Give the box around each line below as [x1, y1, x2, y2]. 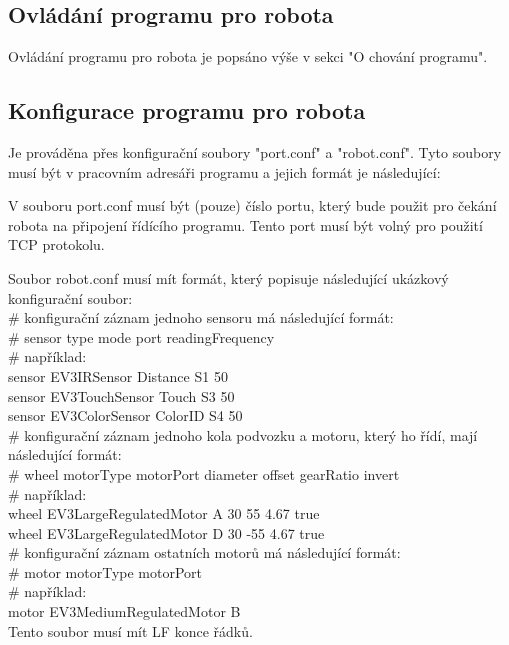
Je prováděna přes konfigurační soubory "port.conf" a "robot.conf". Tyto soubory [8, 142, 502, 162]
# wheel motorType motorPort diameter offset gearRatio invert [8, 463, 400, 484]
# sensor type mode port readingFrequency [8, 326, 275, 347]
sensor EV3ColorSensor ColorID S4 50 [8, 405, 243, 426]
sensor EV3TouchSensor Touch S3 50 [8, 385, 235, 406]
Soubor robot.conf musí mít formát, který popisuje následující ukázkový [8, 267, 449, 288]
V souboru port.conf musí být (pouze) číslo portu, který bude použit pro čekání [8, 195, 497, 216]
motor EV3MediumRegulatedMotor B [8, 601, 241, 622]
